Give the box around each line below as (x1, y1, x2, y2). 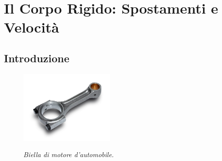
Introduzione (4, 50, 69, 65)
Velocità (4, 17, 59, 37)
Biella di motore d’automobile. (23, 149, 114, 160)
